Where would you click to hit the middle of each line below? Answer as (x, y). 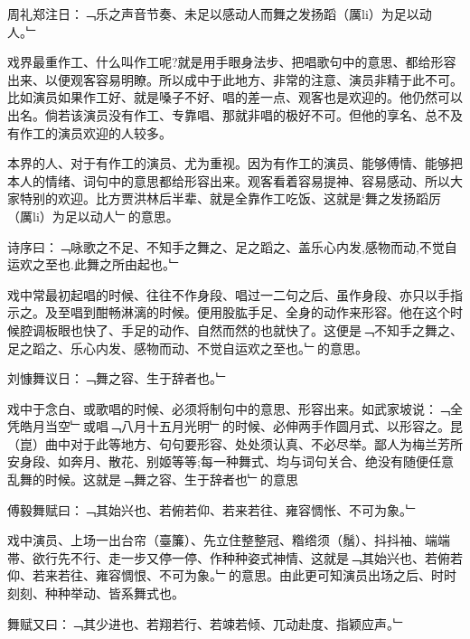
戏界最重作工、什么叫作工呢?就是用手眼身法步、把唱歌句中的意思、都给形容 (232, 62)
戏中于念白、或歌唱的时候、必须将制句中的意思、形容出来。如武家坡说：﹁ (229, 408)
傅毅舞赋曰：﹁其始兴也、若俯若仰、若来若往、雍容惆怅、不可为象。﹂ (213, 509)
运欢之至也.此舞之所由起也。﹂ (94, 264)
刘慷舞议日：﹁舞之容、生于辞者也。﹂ (118, 378)
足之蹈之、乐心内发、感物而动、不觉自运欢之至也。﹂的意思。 (188, 348)
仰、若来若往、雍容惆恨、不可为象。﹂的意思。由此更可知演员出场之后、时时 (232, 575)
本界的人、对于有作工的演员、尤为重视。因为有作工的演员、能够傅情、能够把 (235, 163)
